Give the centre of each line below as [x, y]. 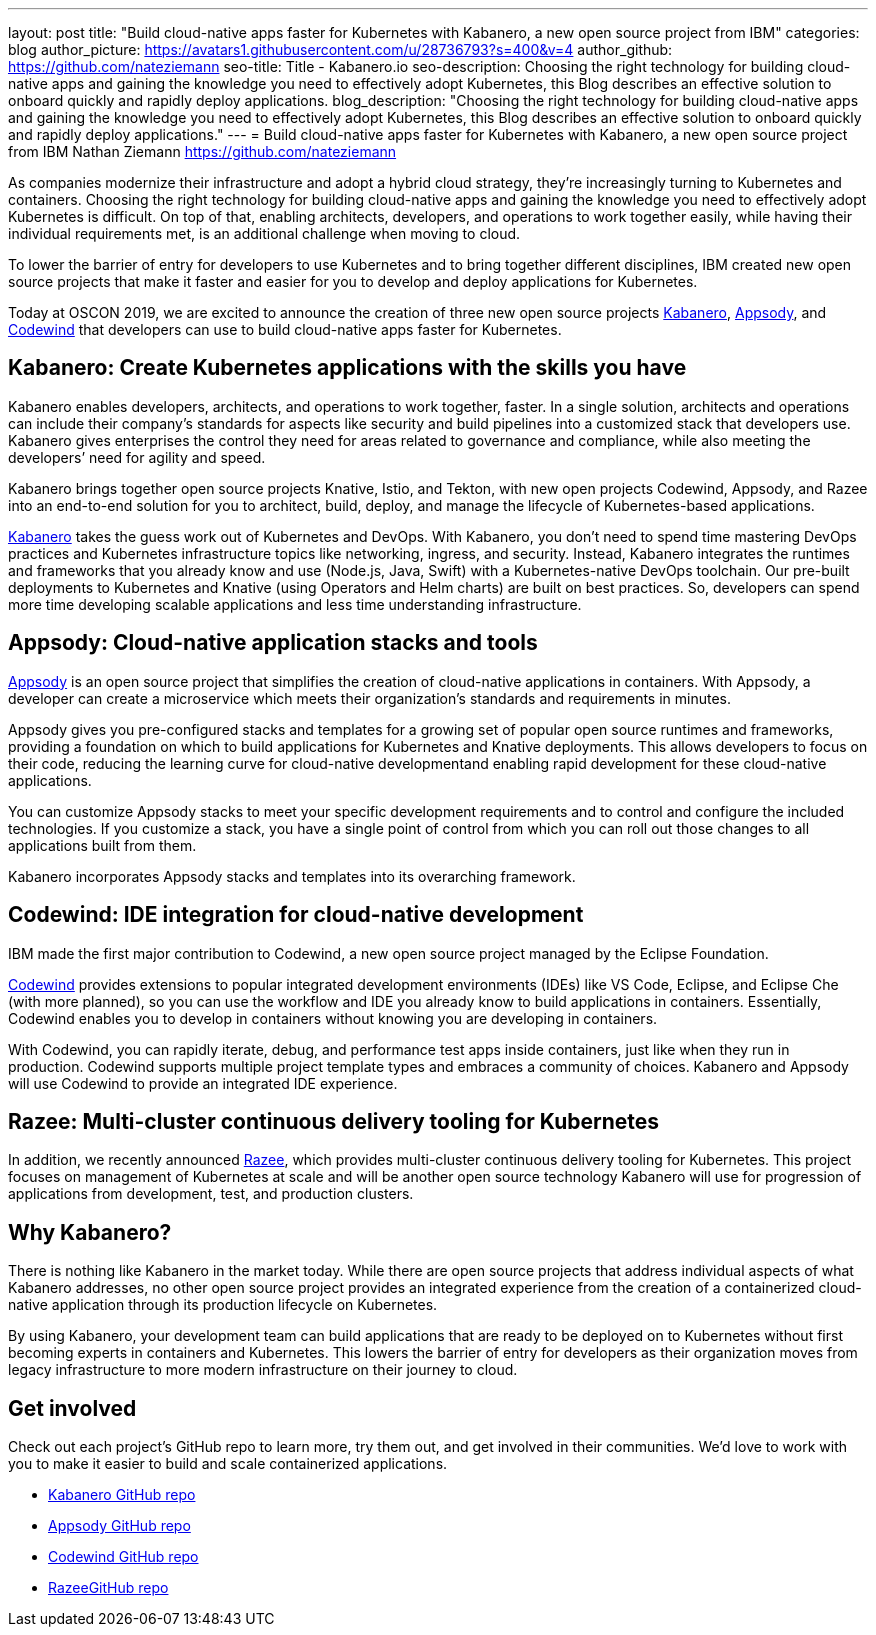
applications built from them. [102, 845]
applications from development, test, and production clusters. [211, 1194]
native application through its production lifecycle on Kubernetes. [223, 1305]
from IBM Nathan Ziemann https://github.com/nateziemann [202, 151]
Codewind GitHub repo [123, 1557]
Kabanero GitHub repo [122, 1495]
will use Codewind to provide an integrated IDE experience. [203, 1083]
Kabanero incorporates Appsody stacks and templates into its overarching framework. [292, 876]
